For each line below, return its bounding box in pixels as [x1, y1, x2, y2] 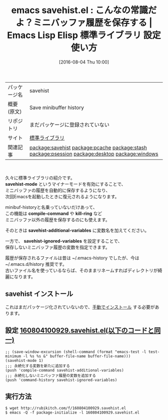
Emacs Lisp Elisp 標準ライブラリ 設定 [7, 30, 161, 41]
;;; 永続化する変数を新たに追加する [5, 363, 70, 368]
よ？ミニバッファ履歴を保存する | [15, 17, 152, 29]
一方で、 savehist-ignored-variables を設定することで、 [5, 238, 122, 244]
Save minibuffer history [29, 104, 84, 111]
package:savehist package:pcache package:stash [29, 144, 147, 151]
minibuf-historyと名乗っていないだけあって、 [5, 204, 97, 210]
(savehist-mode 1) [5, 358, 43, 363]
